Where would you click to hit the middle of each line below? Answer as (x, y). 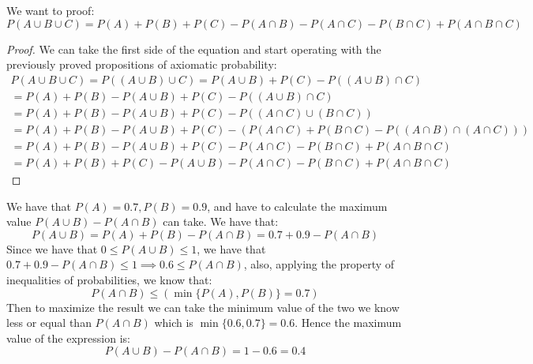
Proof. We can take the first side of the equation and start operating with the (194, 49)
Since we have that (52, 248)
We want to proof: (51, 10)
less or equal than (49, 323)
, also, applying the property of (319, 264)
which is (174, 323)
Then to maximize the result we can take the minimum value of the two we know (203, 307)
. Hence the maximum (348, 323)
